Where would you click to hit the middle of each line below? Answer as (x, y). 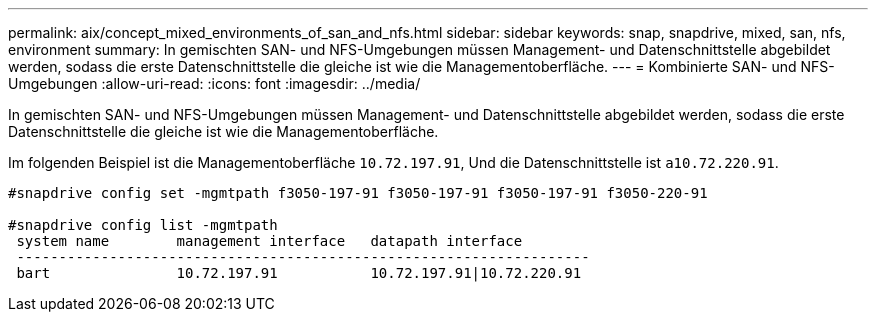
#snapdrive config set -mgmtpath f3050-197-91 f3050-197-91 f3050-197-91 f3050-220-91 (358, 193)
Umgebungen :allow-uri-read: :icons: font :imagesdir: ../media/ (214, 83)
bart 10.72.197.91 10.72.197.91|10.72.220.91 (299, 273)
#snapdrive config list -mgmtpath (143, 225)
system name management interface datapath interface (269, 241)
